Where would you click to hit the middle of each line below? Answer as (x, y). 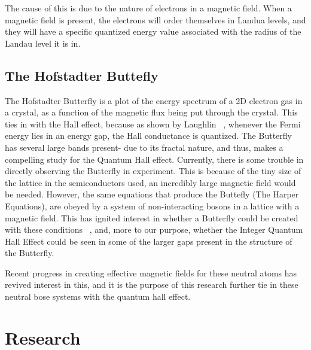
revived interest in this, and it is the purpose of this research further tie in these (152, 284)
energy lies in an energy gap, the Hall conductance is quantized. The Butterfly (148, 136)
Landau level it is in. (43, 43)
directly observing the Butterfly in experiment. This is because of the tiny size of (153, 171)
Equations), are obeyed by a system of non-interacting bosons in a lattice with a (152, 206)
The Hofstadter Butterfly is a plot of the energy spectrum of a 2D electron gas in (154, 100)
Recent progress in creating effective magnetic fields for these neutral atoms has (151, 273)
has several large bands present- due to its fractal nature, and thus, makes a (144, 147)
